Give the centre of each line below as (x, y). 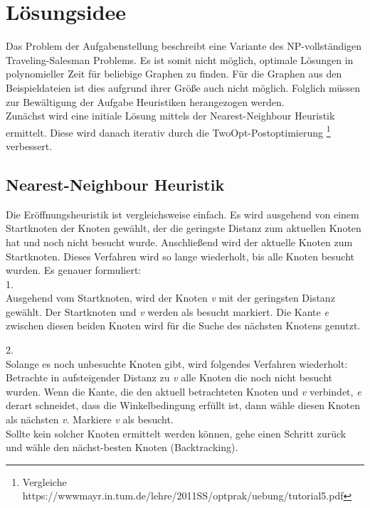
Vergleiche (44, 481)
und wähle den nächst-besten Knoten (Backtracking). (122, 447)
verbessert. (29, 145)
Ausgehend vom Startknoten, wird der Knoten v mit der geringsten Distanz (170, 298)
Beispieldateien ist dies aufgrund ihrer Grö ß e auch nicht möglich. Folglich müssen (183, 87)
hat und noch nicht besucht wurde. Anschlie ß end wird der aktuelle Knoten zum (179, 242)
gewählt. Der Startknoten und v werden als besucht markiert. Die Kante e (167, 311)
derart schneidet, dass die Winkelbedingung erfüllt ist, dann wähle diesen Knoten (183, 405)
